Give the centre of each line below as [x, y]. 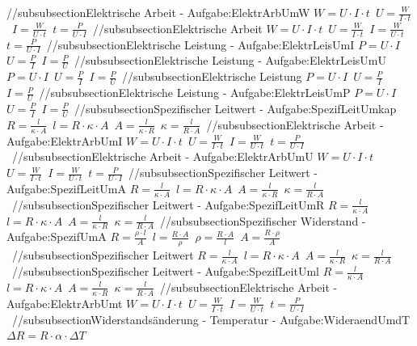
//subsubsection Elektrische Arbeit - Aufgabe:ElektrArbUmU [162, 156]
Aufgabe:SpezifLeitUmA [66, 188]
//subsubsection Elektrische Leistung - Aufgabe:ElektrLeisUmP [195, 93]
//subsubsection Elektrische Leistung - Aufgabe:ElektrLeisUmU [230, 60]
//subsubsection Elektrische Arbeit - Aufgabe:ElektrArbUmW [158, 12]
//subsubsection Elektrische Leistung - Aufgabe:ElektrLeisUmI [200, 44]
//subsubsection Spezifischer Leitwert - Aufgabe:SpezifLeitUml [165, 271]
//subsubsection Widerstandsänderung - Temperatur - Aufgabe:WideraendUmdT [211, 319]
